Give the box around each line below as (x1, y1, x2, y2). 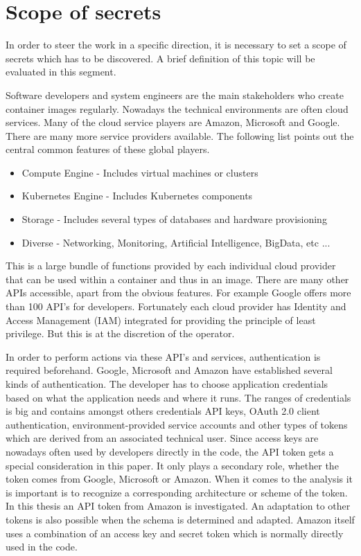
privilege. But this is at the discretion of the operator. (6, 326, 235, 341)
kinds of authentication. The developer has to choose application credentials (6, 377, 328, 391)
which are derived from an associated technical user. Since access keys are (6, 431, 319, 445)
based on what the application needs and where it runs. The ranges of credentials (6, 390, 351, 404)
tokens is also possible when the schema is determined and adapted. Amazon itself (6, 512, 355, 526)
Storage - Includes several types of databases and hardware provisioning (21, 212, 327, 226)
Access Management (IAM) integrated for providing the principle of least (6, 312, 316, 327)
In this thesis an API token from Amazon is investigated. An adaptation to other (6, 499, 351, 513)
